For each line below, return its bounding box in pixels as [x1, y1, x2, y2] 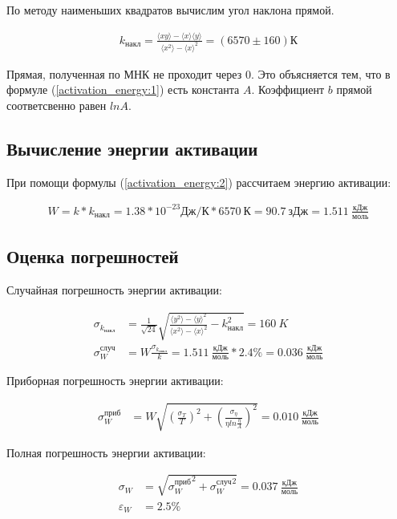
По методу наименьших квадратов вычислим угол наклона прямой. [6, 2, 334, 18]
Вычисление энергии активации [6, 136, 258, 160]
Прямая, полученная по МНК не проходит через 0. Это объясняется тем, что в [6, 65, 391, 82]
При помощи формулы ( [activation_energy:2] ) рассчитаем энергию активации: [6, 173, 391, 190]
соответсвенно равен [6, 97, 107, 113]
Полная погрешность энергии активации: [6, 444, 206, 460]
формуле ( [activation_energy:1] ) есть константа [6, 81, 240, 98]
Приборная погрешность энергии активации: [6, 372, 224, 389]
